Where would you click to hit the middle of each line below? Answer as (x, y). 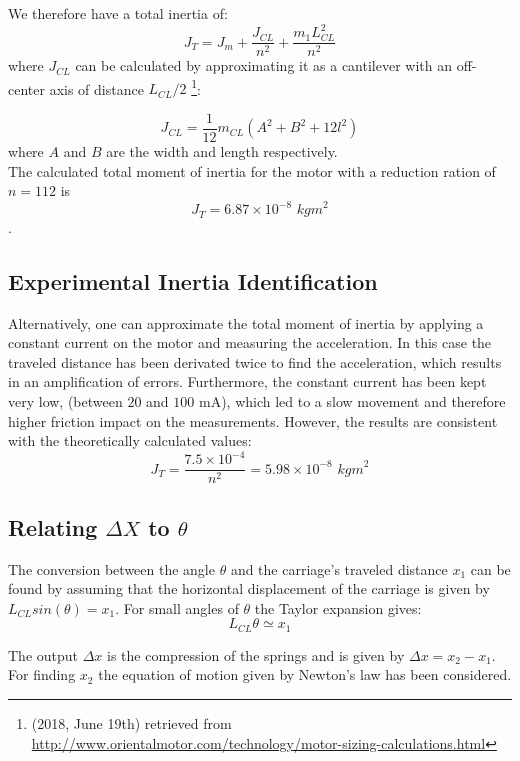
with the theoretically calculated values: (130, 440)
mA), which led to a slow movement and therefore (352, 400)
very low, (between (65, 400)
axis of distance (96, 88)
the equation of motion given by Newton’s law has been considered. (305, 674)
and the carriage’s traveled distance (339, 568)
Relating (53, 526)
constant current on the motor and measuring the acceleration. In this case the (250, 342)
